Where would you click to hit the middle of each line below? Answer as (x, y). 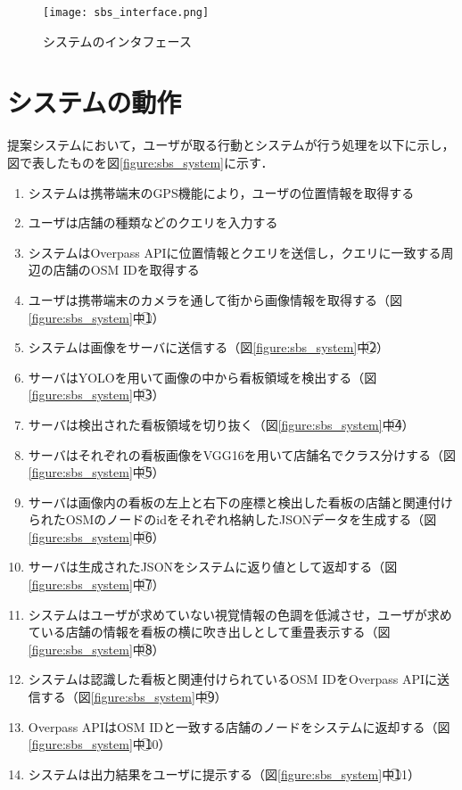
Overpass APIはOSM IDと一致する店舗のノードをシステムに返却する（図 (239, 726)
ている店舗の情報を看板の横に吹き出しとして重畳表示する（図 (209, 632)
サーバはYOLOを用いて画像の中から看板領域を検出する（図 (202, 377)
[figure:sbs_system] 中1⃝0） (99, 744)
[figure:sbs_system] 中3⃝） (96, 395)
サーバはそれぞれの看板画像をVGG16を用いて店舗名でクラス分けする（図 (242, 454)
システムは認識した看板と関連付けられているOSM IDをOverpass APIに (233, 679)
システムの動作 (95, 102)
